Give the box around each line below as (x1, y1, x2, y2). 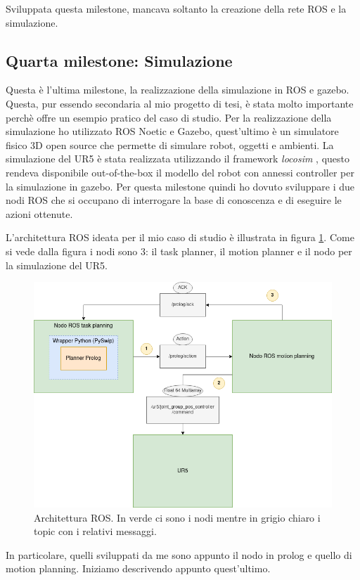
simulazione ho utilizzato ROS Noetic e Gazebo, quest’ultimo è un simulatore (6, 124, 339, 138)
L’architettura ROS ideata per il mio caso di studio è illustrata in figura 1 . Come (6, 230, 354, 245)
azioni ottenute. (6, 206, 73, 221)
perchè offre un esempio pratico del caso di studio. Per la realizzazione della (6, 110, 332, 124)
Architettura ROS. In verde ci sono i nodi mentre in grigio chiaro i (34, 510, 321, 524)
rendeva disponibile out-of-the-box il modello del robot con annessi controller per (6, 165, 354, 179)
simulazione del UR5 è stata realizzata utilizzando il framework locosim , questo (6, 151, 350, 166)
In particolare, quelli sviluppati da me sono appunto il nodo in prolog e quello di (6, 547, 352, 562)
